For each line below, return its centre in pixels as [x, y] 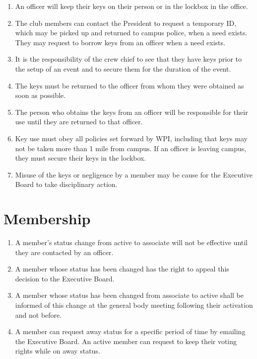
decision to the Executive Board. [65, 278]
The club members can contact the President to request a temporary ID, [126, 23]
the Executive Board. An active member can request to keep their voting [126, 341]
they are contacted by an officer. [64, 252]
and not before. [38, 314]
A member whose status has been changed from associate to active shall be [129, 295]
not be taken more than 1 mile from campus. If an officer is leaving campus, [131, 148]
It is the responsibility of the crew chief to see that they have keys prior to [128, 59]
